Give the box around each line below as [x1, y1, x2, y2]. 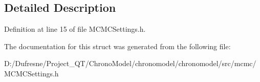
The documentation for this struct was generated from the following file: [4, 40, 231, 51]
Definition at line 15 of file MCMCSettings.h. [4, 24, 146, 34]
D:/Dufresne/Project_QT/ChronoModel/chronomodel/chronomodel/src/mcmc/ [4, 58, 256, 69]
